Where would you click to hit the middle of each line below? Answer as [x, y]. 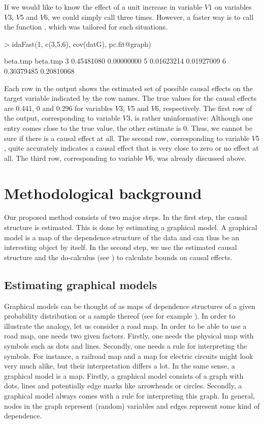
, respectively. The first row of [205, 108]
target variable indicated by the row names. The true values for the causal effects [130, 98]
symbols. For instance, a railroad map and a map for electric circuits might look [129, 356]
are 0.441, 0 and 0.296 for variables [59, 108]
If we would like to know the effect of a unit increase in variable [103, 7]
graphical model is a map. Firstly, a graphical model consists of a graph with [124, 375]
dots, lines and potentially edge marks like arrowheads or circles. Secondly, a [123, 386]
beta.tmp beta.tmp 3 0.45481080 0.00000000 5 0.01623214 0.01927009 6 [115, 61]
